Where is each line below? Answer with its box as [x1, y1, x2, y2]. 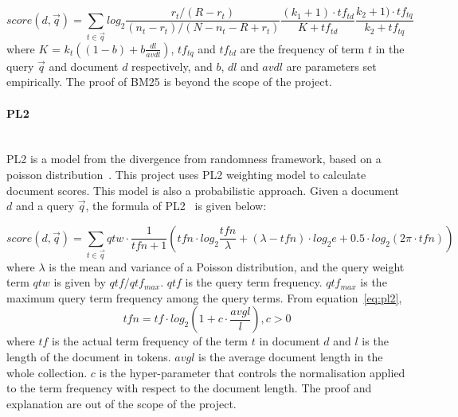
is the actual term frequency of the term [52, 333, 249, 349]
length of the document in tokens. [6, 349, 171, 364]
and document [49, 57, 119, 74]
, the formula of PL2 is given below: [85, 197, 267, 214]
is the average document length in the [198, 349, 383, 364]
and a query [15, 197, 75, 214]
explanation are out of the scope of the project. [6, 395, 237, 411]
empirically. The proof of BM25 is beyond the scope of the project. [6, 73, 332, 90]
